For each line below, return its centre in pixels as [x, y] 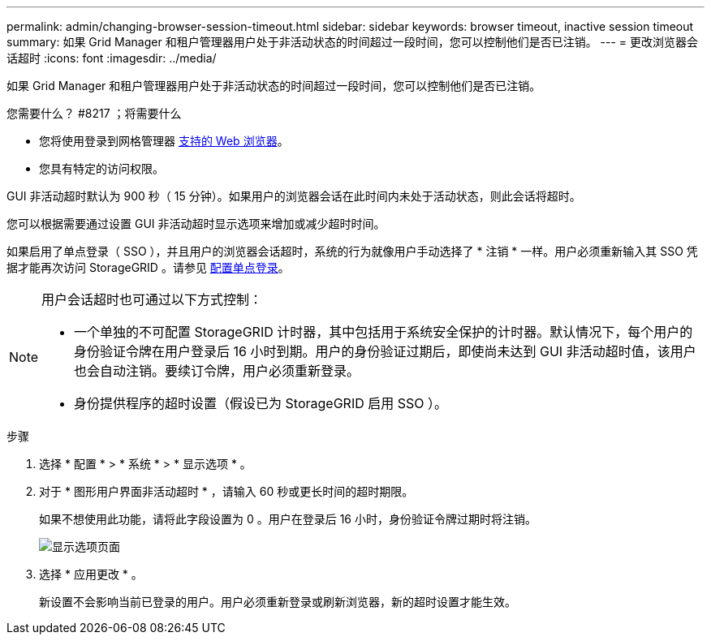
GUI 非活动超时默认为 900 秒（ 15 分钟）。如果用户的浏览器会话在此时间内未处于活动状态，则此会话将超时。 [294, 196]
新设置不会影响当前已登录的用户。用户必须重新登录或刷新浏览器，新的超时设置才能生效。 [278, 602]
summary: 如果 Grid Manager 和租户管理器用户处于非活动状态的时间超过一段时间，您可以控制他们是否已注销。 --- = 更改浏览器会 [353, 42]
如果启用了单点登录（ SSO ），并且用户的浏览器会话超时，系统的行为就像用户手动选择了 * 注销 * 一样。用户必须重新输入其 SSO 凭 [352, 251]
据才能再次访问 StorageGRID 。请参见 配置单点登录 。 [148, 267]
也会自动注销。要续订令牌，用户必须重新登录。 [217, 371]
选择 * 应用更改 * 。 [91, 574]
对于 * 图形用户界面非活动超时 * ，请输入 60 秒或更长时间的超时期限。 [226, 491]
